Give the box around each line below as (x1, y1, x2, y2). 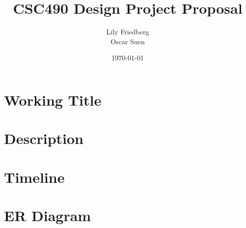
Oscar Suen (110, 36, 145, 46)
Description (4, 128, 84, 148)
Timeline (4, 167, 65, 187)
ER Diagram (4, 205, 91, 226)
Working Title (4, 89, 102, 110)
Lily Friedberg (106, 27, 149, 37)
